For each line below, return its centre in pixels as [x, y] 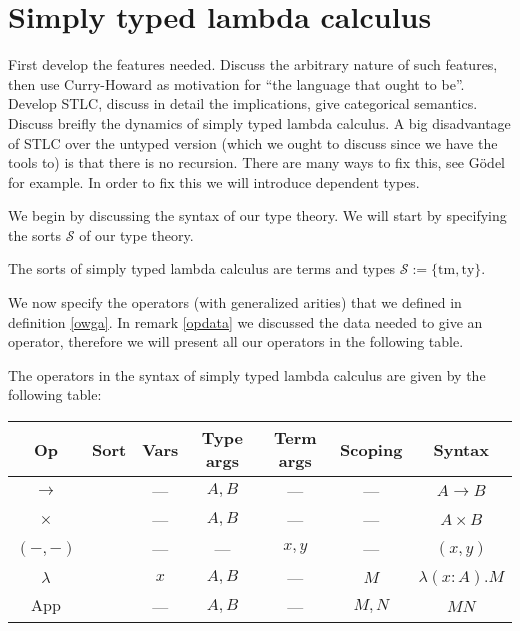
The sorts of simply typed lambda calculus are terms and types [202, 268]
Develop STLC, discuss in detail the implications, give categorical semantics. [243, 103]
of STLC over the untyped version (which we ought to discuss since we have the [253, 142]
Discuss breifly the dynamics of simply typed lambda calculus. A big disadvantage [259, 122]
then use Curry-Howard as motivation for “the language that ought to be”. [236, 83]
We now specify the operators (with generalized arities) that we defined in [235, 302]
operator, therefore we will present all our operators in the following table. [236, 341]
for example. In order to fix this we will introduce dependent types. [214, 181]
